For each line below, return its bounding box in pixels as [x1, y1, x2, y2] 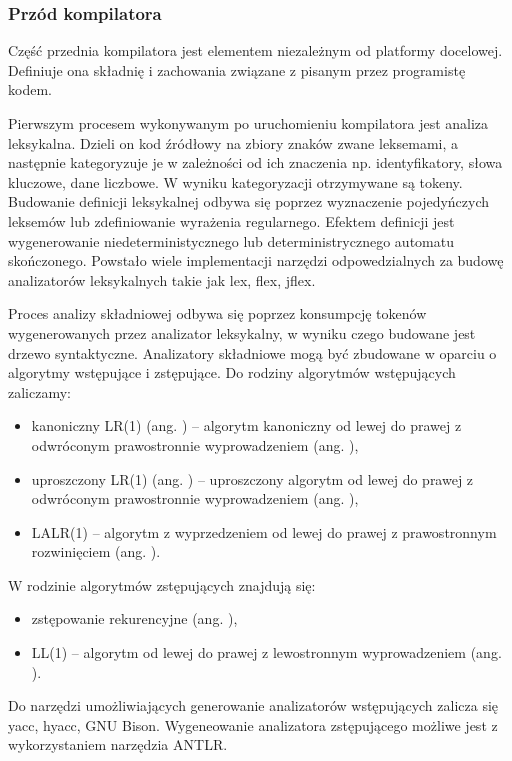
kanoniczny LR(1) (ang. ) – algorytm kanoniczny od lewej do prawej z [31, 415, 462, 436]
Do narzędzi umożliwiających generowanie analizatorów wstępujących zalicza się [8, 695, 499, 716]
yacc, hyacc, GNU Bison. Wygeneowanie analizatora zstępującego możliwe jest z [8, 714, 498, 735]
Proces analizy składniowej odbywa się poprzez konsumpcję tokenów [8, 303, 427, 324]
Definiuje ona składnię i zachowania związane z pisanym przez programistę [8, 59, 466, 80]
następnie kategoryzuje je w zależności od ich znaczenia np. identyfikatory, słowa [8, 152, 503, 173]
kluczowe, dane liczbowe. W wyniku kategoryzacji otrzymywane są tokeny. [8, 171, 463, 192]
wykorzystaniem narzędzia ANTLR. [8, 734, 228, 755]
